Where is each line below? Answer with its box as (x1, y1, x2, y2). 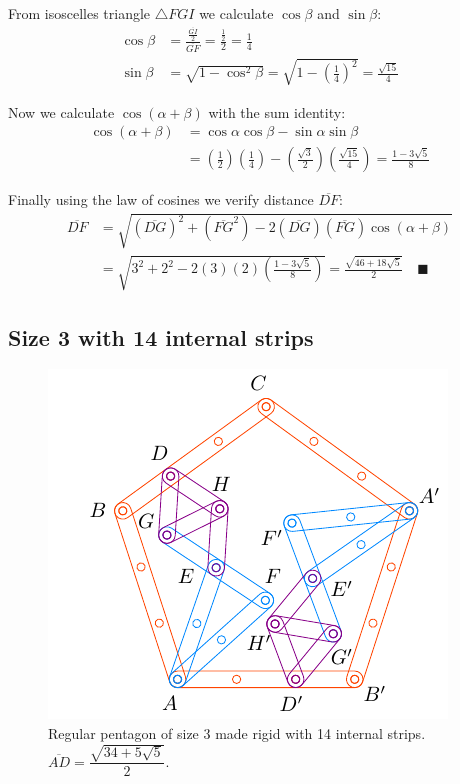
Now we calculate (8, 101, 115, 122)
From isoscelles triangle (8, 3, 151, 23)
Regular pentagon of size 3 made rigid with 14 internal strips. (48, 722, 426, 743)
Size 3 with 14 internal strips (8, 321, 314, 352)
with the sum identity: (208, 101, 346, 122)
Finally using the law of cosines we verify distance (8, 189, 314, 210)
